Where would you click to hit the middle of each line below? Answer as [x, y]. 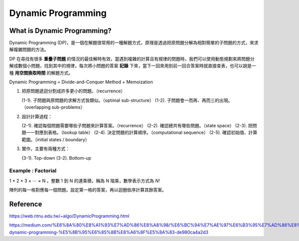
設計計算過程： [37, 116]
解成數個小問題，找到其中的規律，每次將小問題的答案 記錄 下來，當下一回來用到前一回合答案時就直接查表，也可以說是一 [133, 66]
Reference [26, 204]
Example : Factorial [33, 171]
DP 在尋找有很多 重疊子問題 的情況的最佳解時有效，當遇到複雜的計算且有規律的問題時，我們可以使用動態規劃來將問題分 [132, 59]
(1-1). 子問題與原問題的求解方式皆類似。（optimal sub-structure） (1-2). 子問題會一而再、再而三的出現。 [127, 100]
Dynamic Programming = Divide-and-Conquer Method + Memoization [81, 82]
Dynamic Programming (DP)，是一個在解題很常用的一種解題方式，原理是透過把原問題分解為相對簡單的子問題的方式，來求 [134, 43]
